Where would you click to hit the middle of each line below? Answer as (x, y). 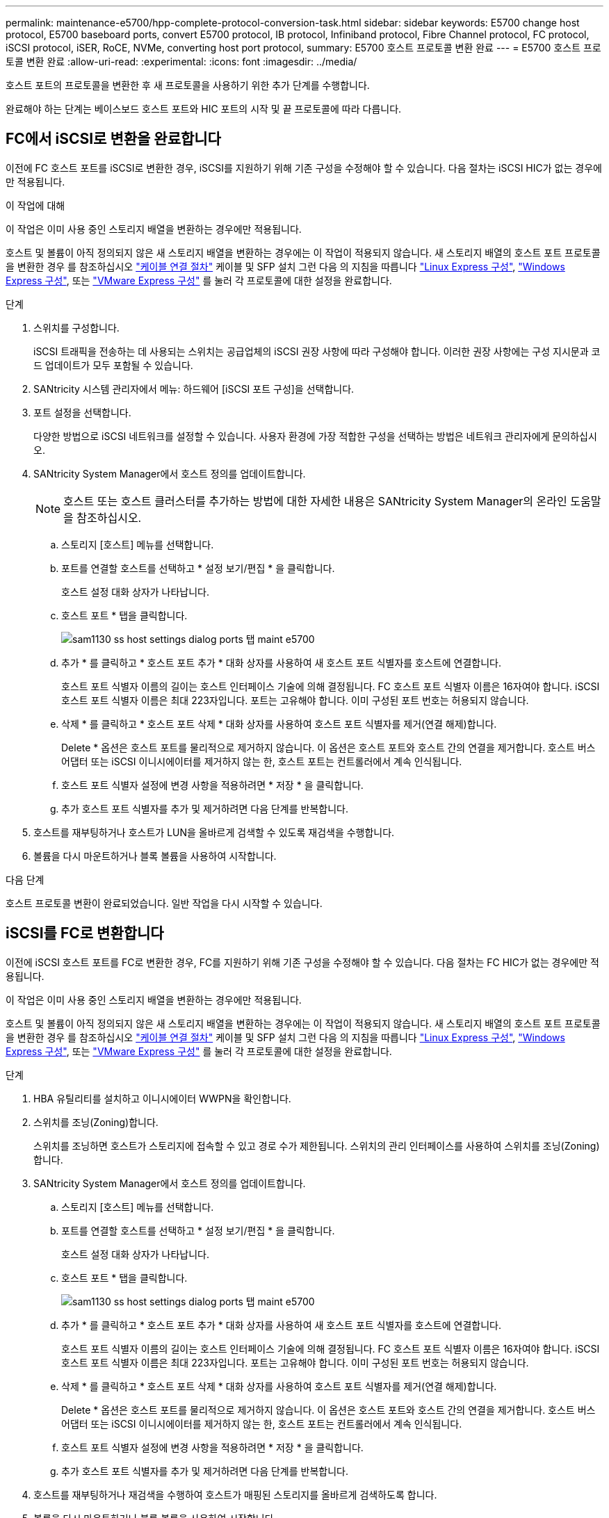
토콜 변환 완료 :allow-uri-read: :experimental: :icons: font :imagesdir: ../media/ (181, 62)
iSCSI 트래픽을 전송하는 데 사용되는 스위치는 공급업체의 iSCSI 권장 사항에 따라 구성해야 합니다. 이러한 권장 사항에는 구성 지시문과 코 (317, 351)
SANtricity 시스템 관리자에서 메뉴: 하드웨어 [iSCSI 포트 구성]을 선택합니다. (194, 389)
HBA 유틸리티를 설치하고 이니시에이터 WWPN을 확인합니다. (162, 1098)
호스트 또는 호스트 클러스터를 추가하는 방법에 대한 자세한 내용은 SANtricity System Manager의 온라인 (315, 501)
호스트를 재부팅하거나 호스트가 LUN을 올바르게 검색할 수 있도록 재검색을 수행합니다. (214, 832)
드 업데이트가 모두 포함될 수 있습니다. (113, 365)
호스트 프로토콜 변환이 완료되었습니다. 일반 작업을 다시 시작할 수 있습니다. (164, 903)
